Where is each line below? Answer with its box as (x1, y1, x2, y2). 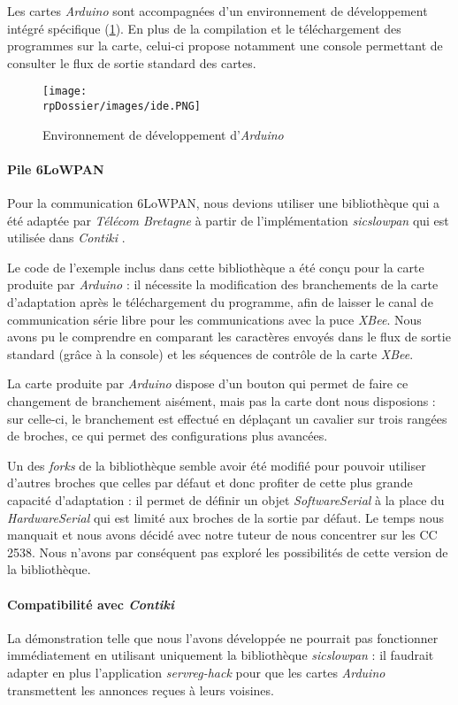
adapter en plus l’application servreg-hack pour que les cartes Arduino (7, 663, 385, 681)
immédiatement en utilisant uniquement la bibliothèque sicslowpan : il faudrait (7, 646, 434, 664)
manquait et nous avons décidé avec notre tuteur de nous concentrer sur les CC (7, 525, 438, 544)
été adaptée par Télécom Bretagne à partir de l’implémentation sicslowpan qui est (7, 211, 449, 229)
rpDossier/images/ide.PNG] (42, 100, 201, 113)
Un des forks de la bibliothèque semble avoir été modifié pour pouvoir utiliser (7, 456, 426, 474)
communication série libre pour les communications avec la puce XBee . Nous (7, 310, 422, 328)
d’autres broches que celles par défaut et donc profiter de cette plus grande (7, 473, 413, 492)
